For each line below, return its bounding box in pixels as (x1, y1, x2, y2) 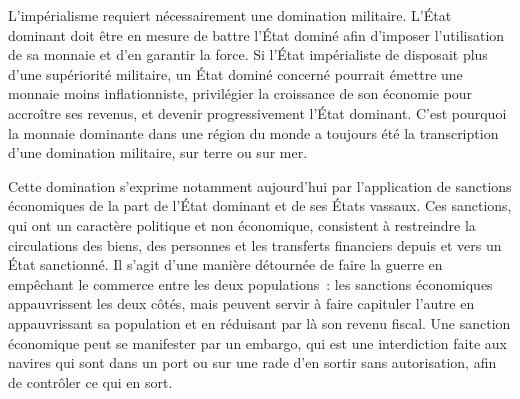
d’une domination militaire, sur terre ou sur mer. (8, 142, 308, 163)
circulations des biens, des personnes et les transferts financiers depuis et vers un (8, 234, 502, 255)
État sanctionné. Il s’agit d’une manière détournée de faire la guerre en (8, 254, 443, 275)
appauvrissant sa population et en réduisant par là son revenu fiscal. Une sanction (8, 312, 511, 333)
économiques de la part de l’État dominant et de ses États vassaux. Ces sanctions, (8, 195, 512, 216)
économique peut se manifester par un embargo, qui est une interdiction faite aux (8, 332, 507, 353)
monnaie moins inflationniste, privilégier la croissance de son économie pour (8, 83, 473, 104)
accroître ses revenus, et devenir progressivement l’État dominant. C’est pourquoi (8, 102, 507, 123)
